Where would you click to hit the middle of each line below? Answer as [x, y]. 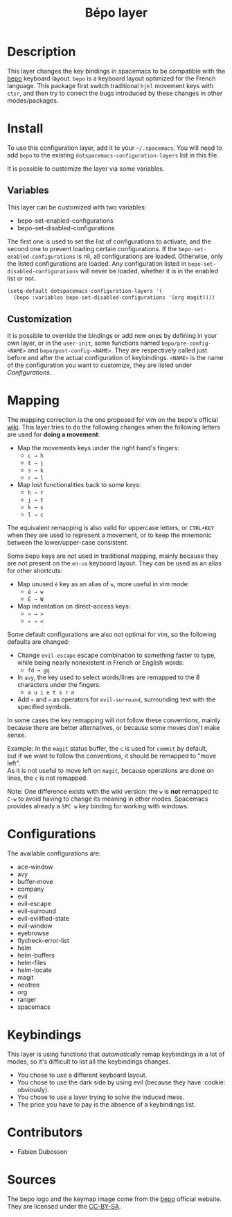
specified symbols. [44, 707]
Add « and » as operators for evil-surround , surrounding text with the [116, 699]
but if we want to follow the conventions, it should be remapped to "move [112, 756]
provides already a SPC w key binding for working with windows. [98, 806]
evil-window [35, 926]
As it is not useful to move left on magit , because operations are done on [111, 771]
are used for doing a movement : [54, 434]
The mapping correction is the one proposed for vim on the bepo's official [113, 420]
